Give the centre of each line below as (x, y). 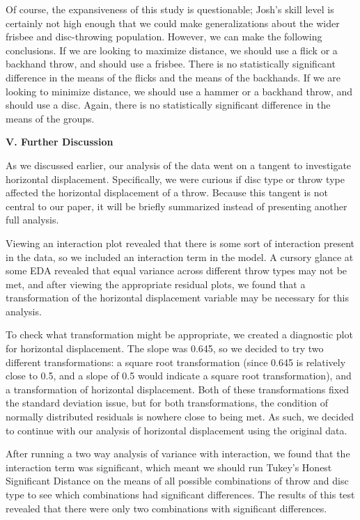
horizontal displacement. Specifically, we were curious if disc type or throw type (175, 179)
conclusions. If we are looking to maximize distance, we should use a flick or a (172, 50)
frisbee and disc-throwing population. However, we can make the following (164, 37)
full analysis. (32, 220)
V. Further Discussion (60, 142)
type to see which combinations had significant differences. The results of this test (180, 494)
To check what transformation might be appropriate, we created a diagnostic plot (179, 334)
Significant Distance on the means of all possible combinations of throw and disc (177, 481)
